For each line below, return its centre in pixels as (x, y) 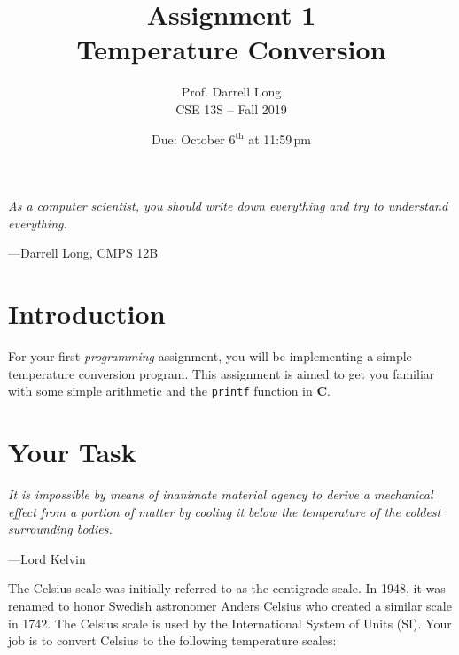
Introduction (87, 314)
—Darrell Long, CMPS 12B (83, 253)
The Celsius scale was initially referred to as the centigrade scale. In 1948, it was (227, 588)
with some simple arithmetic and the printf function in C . (169, 391)
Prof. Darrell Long (231, 92)
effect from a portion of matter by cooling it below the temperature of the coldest (225, 511)
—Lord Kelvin (47, 558)
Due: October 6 (194, 139)
